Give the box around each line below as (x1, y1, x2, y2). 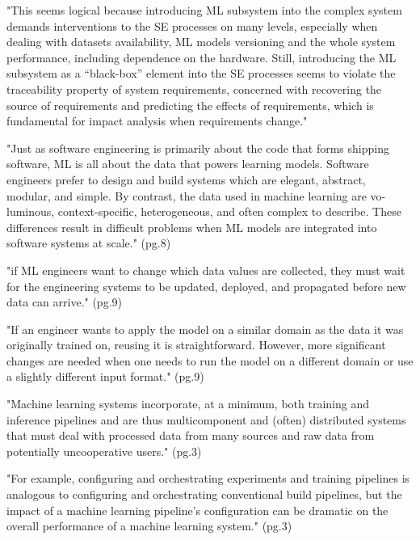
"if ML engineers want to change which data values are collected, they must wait (6, 261, 405, 278)
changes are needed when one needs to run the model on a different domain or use (6, 352, 414, 369)
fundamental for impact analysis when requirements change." (6, 112, 308, 129)
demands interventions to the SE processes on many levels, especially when (6, 17, 378, 34)
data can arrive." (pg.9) (6, 293, 122, 310)
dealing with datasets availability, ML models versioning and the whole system (6, 33, 396, 50)
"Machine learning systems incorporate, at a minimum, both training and (6, 395, 369, 412)
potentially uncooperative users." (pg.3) (6, 442, 202, 459)
